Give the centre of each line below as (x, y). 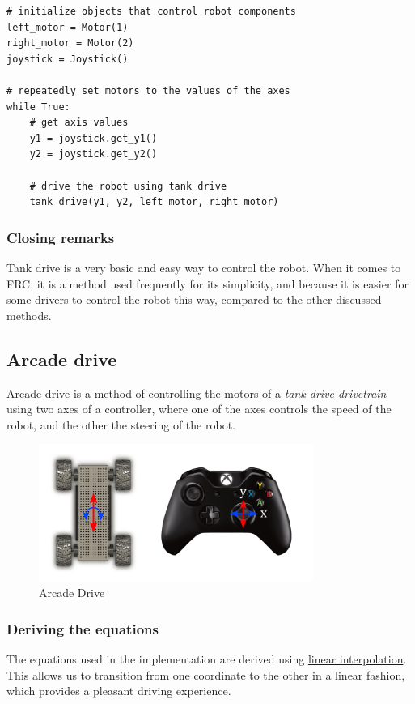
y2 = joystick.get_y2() (93, 154)
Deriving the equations (83, 628)
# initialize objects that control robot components (151, 11)
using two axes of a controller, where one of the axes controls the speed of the (199, 409)
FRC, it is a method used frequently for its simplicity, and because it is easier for (207, 283)
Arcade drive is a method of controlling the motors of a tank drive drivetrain (197, 393)
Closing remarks (61, 237)
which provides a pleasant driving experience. (119, 691)
